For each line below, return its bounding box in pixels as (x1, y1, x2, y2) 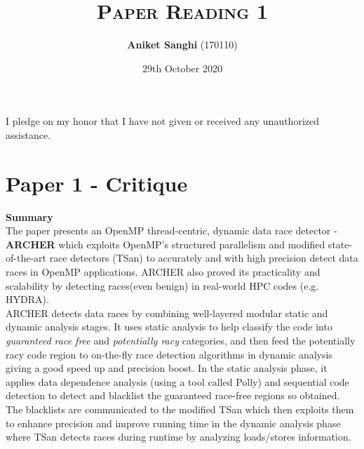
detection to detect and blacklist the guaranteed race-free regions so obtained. (6, 388, 340, 403)
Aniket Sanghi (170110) (127, 37, 238, 52)
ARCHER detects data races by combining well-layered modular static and (6, 305, 328, 320)
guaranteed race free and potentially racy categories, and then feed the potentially (6, 333, 356, 347)
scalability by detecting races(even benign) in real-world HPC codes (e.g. (6, 278, 319, 293)
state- (328, 236, 353, 251)
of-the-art (6, 250, 46, 265)
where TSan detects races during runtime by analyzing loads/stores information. (6, 429, 351, 444)
